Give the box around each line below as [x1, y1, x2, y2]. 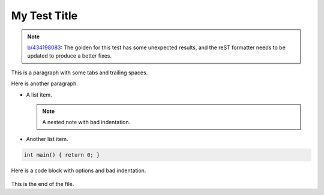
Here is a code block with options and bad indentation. [11, 167, 146, 174]
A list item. [26, 91, 52, 98]
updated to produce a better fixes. [27, 52, 112, 59]
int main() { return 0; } [23, 151, 100, 158]
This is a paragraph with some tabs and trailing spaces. [11, 69, 148, 76]
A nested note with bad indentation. [42, 119, 131, 126]
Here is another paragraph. [11, 80, 78, 87]
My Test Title [11, 9, 78, 22]
